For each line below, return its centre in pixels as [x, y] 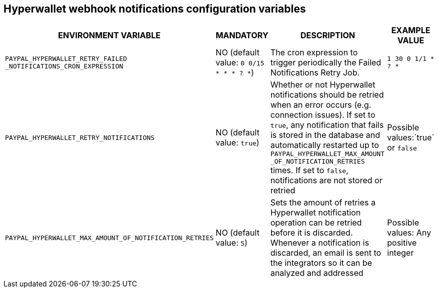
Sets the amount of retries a [323, 203]
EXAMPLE [411, 30]
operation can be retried [316, 223]
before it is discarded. [312, 233]
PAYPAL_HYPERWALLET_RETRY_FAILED [66, 59]
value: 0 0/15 [240, 63]
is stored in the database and [325, 135]
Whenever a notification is [320, 243]
